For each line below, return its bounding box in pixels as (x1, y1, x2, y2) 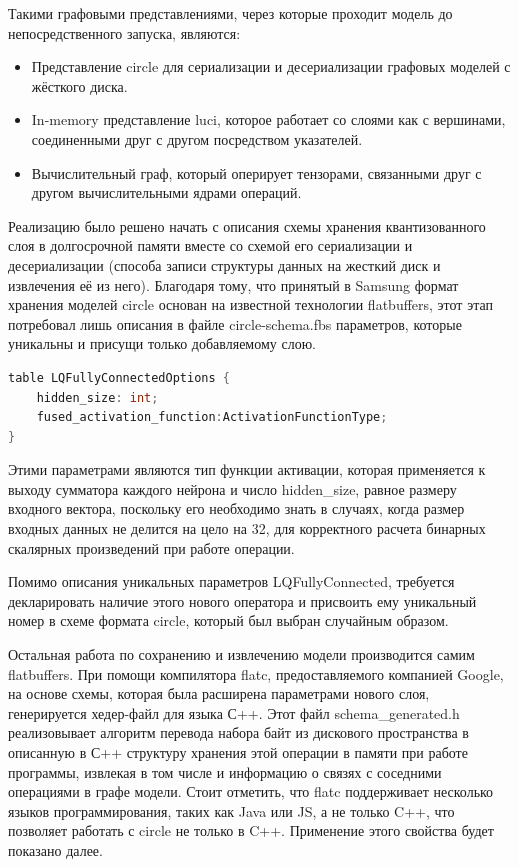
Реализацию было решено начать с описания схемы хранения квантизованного (8, 215, 486, 236)
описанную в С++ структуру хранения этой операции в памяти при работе (8, 742, 468, 762)
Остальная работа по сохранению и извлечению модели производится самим (8, 644, 475, 665)
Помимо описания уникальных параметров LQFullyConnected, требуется (8, 571, 455, 592)
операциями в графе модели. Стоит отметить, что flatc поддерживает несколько (8, 781, 494, 802)
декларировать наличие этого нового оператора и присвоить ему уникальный (8, 590, 477, 611)
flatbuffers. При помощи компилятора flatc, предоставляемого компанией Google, (8, 663, 504, 684)
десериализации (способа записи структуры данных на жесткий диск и (8, 254, 441, 275)
